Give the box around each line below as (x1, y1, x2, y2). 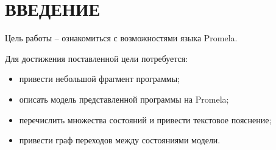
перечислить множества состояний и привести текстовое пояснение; (19, 113, 272, 126)
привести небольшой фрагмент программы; (19, 72, 180, 85)
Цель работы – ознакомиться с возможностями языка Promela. (5, 32, 238, 44)
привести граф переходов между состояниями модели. (19, 134, 221, 146)
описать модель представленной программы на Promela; (19, 92, 229, 105)
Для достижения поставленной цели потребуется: (5, 52, 188, 64)
